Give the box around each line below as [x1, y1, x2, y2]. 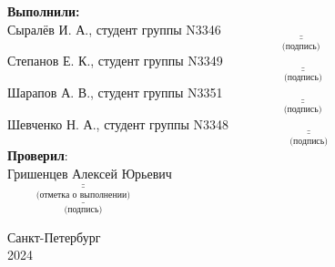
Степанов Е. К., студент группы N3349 [7, 51, 223, 70]
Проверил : [7, 146, 68, 165]
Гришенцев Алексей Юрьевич [7, 163, 172, 182]
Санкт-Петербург [7, 227, 101, 246]
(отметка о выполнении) [36, 190, 130, 200]
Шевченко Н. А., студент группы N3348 [7, 114, 229, 133]
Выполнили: [7, 2, 80, 20]
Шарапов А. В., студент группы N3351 [7, 82, 223, 101]
